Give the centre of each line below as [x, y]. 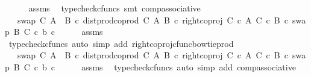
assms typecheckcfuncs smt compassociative [115, 8]
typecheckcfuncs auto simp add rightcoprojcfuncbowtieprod [121, 43]
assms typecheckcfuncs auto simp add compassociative [189, 66]
